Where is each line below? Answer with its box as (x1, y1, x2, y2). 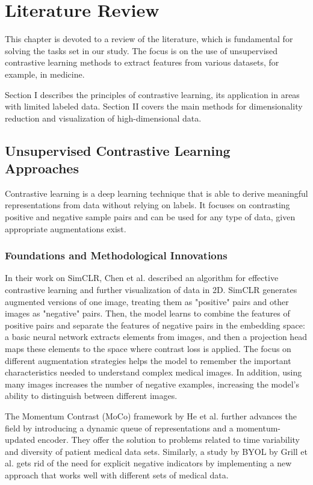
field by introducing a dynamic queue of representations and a (5, 421, 234, 434)
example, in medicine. (5, 67, 85, 80)
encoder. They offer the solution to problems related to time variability (37, 433, 300, 446)
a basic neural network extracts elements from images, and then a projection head (5, 330, 308, 343)
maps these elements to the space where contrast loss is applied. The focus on (5, 342, 291, 355)
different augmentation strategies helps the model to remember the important (5, 354, 291, 366)
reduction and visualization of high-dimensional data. (5, 111, 202, 124)
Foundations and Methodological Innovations (5, 248, 228, 263)
